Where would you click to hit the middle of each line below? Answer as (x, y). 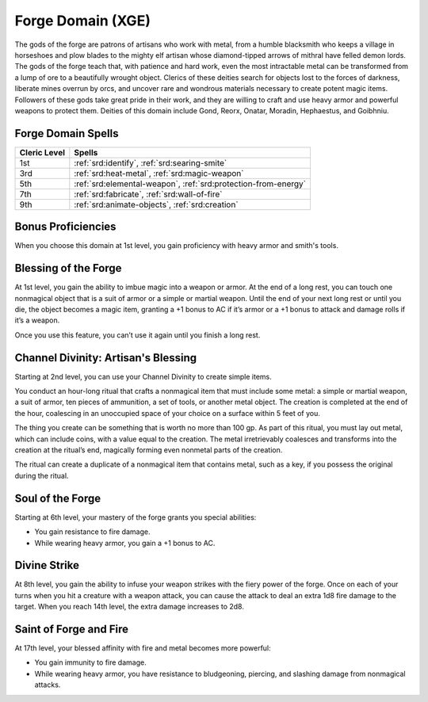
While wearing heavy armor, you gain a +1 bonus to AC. (125, 543)
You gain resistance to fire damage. (92, 532)
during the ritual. (42, 475)
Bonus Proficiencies (65, 227)
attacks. (48, 685)
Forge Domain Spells (67, 134)
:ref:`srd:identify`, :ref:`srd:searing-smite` (151, 162)
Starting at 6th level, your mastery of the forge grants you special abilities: (136, 517)
